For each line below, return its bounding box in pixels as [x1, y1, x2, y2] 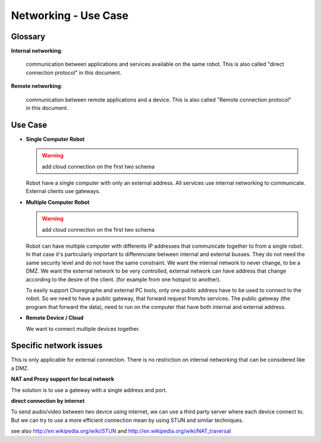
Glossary [11, 31, 46, 42]
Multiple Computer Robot [26, 198, 90, 206]
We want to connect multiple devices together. [26, 325, 140, 332]
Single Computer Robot [26, 135, 85, 143]
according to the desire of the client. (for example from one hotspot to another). [26, 276, 221, 283]
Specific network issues [11, 340, 103, 351]
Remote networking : [11, 83, 62, 90]
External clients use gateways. [26, 188, 100, 195]
